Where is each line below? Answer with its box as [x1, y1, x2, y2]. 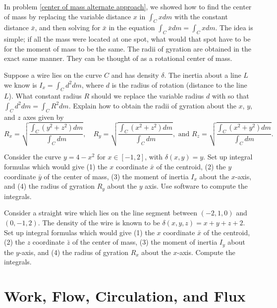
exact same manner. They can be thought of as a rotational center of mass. [4, 53, 232, 63]
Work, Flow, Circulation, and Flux [4, 285, 246, 306]
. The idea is [215, 22, 253, 33]
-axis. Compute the [177, 247, 235, 257]
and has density [111, 69, 159, 80]
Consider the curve [4, 152, 61, 162]
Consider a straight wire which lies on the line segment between [4, 207, 198, 218]
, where [81, 79, 104, 90]
